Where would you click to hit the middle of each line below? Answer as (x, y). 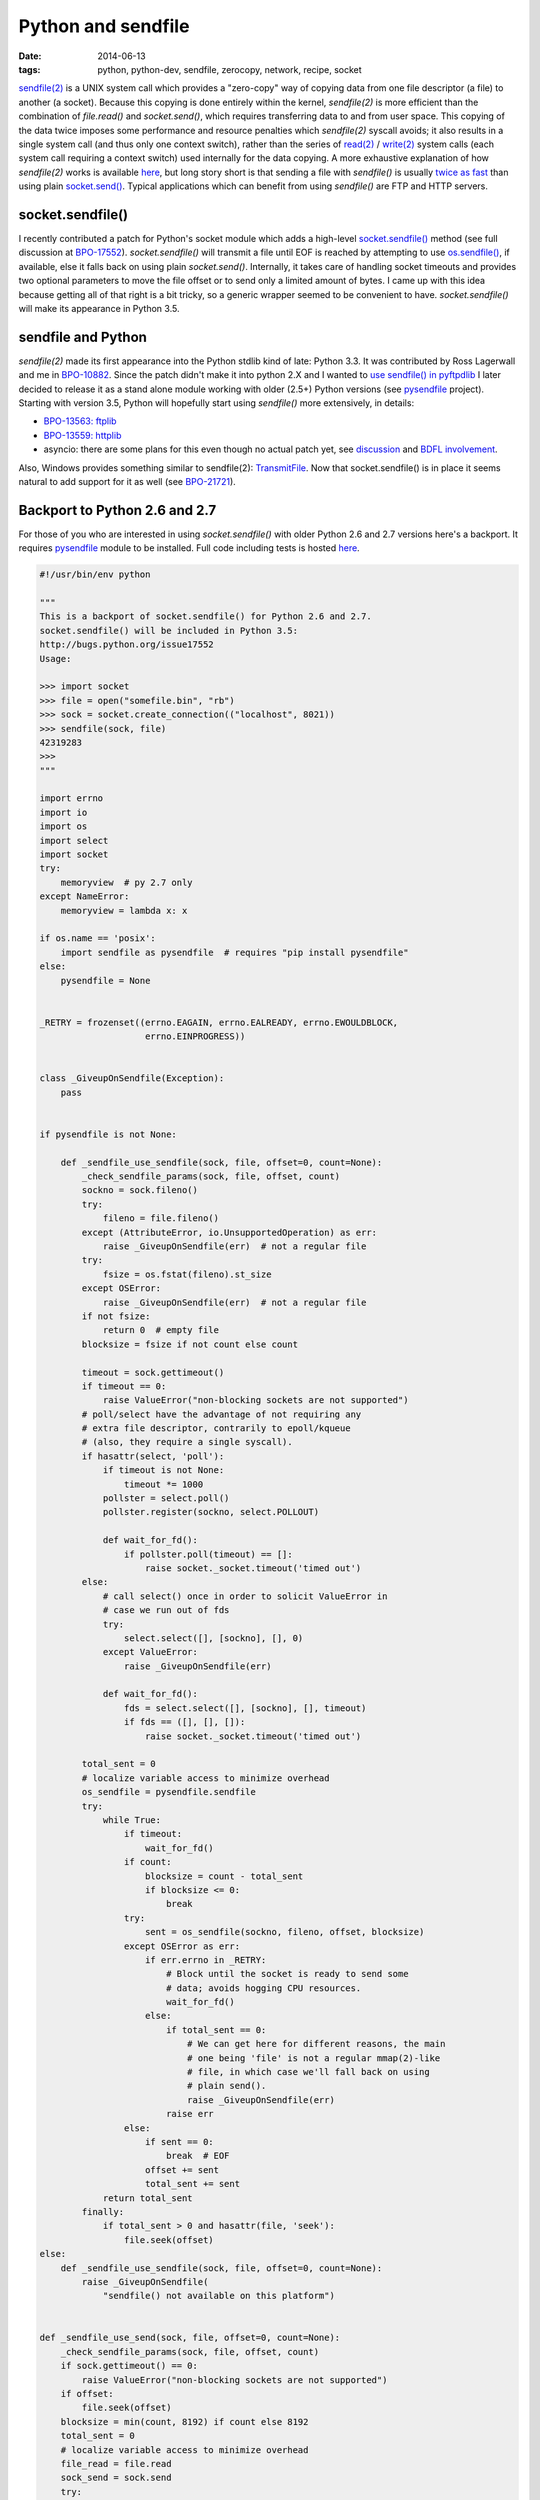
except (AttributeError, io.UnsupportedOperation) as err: (229, 1232)
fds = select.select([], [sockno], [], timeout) (245, 1708)
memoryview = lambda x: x (124, 910)
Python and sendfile (104, 26)
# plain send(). (226, 2086)
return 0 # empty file (161, 1330)
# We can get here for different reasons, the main (316, 2044)
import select (74, 840)
